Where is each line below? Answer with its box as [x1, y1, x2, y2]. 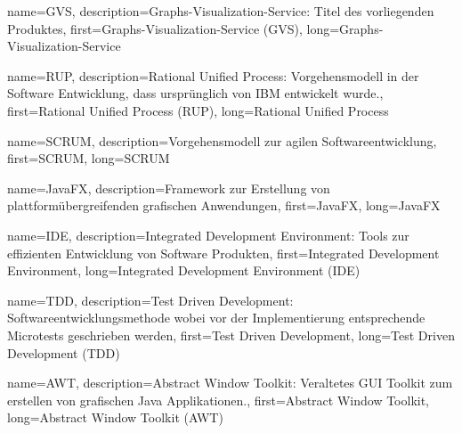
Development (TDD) [7, 343, 120, 362]
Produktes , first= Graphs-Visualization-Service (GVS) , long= [7, 19, 340, 37]
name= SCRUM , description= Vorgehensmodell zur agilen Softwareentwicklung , [7, 131, 437, 150]
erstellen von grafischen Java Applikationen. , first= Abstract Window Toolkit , [7, 390, 430, 409]
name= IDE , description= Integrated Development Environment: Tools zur [7, 225, 409, 244]
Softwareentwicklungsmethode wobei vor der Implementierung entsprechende [7, 308, 426, 327]
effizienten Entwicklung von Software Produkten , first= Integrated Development [7, 243, 440, 262]
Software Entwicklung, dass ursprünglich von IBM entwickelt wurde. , [7, 84, 384, 102]
